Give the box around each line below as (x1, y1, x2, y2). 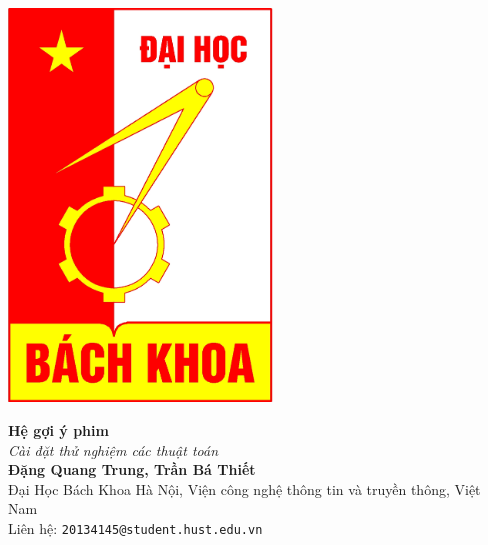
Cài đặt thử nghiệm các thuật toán (8, 439, 219, 460)
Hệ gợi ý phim (8, 419, 109, 440)
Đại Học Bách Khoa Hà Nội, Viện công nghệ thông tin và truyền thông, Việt (8, 478, 481, 499)
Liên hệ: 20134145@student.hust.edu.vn (8, 517, 263, 538)
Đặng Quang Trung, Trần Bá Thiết (8, 459, 256, 480)
